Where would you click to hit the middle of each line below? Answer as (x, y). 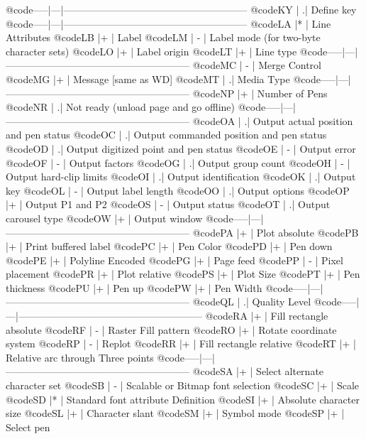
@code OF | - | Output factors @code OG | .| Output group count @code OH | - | (178, 162)
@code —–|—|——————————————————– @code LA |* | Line (168, 23)
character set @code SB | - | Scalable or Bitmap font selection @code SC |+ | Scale (183, 385)
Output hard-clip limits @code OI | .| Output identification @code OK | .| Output (181, 177)
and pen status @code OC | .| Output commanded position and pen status (166, 135)
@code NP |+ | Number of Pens (260, 93)
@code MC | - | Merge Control (257, 65)
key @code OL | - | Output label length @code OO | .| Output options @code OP (178, 190)
